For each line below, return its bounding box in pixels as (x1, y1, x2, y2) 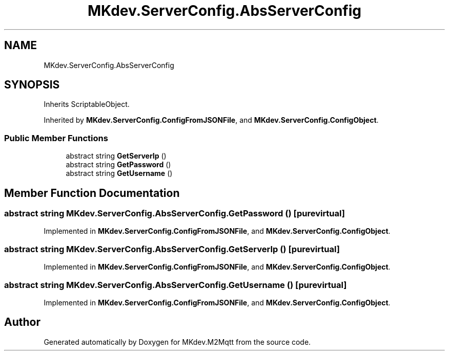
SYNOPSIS (4, 78, 60, 92)
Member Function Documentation (4, 186, 180, 199)
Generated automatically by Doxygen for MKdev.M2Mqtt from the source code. (44, 337, 311, 346)
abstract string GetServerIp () (66, 151, 167, 161)
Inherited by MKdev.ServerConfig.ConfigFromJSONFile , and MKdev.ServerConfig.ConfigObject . (44, 116, 379, 125)
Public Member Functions (4, 132, 108, 143)
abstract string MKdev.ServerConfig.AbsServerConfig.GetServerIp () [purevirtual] (4, 243, 340, 254)
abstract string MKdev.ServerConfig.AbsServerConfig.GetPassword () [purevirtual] (4, 208, 345, 219)
